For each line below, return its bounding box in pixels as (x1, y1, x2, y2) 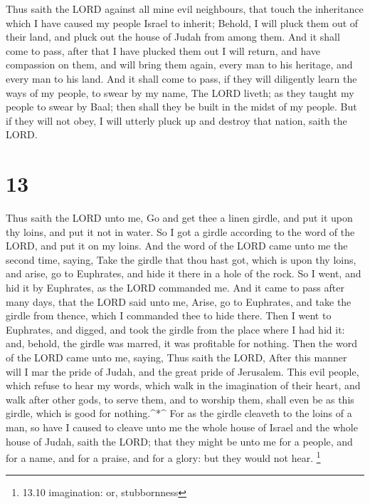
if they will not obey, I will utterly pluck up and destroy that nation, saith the (6, 113, 347, 128)
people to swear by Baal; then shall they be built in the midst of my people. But (6, 99, 357, 114)
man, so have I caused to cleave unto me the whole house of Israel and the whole (6, 419, 358, 434)
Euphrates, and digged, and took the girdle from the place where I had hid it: (6, 322, 345, 336)
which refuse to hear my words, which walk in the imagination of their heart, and (6, 378, 361, 393)
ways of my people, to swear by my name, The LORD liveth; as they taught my (6, 85, 354, 100)
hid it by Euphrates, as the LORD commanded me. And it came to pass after (6, 280, 344, 295)
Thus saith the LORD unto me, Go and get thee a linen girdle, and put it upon (6, 210, 353, 225)
